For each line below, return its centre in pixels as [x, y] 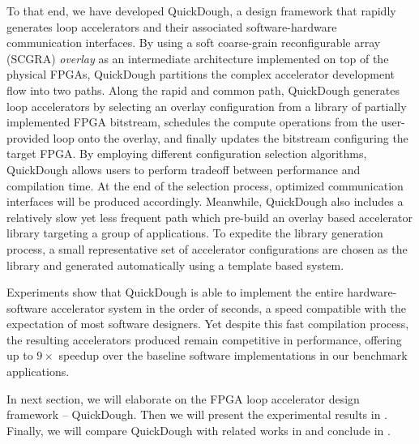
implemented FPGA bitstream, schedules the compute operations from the [192, 122]
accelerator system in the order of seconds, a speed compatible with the [228, 307]
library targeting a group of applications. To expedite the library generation [195, 233]
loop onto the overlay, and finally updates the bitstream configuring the [231, 137]
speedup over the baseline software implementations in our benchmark [233, 355]
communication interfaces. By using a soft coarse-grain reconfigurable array [194, 43]
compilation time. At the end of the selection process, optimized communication [205, 185]
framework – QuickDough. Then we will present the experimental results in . [197, 414]
